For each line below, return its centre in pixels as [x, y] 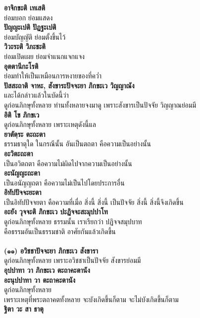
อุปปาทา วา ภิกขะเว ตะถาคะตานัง [47, 270]
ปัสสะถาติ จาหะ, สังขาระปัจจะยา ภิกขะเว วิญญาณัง [69, 85]
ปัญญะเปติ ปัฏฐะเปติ [30, 27]
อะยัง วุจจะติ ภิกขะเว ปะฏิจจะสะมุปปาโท [56, 212]
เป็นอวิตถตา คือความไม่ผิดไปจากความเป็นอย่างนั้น [68, 163]
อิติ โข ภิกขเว [22, 114]
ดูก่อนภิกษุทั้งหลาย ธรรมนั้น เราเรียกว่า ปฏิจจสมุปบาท [73, 222]
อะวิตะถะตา [19, 153]
